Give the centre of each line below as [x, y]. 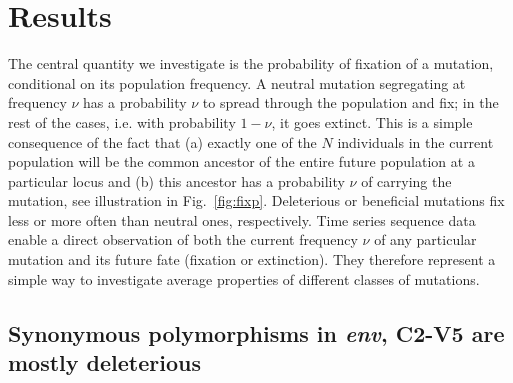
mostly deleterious [104, 362]
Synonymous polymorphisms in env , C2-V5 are [256, 332]
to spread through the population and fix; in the [350, 102]
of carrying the [406, 180]
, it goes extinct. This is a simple [372, 121]
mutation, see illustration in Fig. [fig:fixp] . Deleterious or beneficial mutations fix [256, 200]
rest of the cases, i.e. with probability [122, 121]
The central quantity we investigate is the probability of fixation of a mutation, [251, 63]
